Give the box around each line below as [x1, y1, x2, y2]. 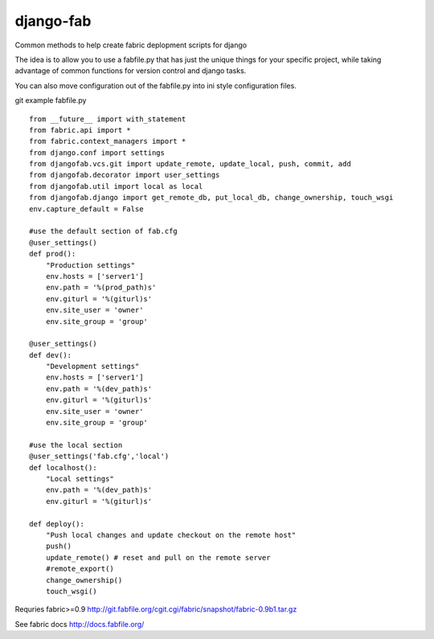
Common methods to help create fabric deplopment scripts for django [14, 40, 248, 50]
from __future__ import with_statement [29, 114, 186, 124]
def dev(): [29, 350, 72, 359]
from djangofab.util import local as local [29, 182, 203, 190]
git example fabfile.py [14, 96, 87, 105]
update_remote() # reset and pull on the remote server [45, 553, 271, 562]
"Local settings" [45, 474, 114, 483]
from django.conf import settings [29, 148, 165, 157]
